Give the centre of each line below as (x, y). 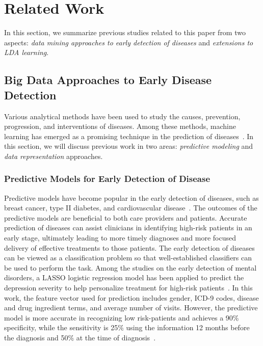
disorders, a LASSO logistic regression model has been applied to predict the (124, 277)
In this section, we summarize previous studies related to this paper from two (125, 32)
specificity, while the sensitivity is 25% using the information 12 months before (127, 327)
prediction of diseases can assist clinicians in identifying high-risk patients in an (128, 228)
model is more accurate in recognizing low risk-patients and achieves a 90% (122, 317)
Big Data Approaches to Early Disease (108, 80)
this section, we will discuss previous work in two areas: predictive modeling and (129, 146)
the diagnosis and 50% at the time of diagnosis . (80, 337)
